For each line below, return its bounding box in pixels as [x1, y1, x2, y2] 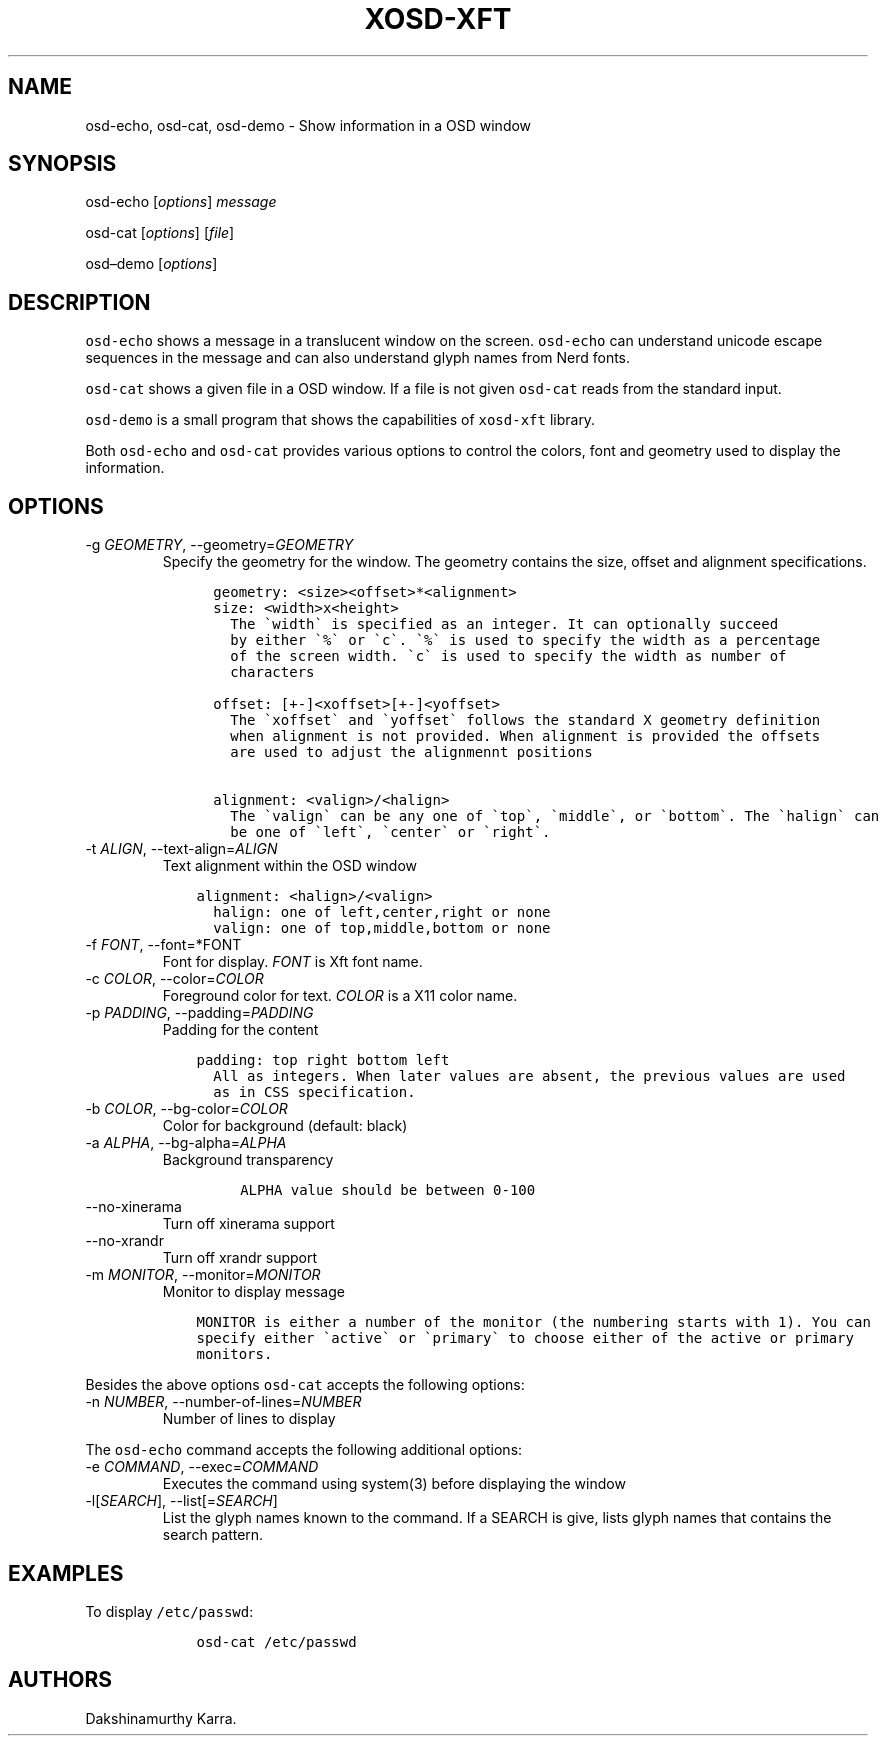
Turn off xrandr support [162, 1249, 318, 1267]
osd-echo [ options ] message [85, 193, 277, 211]
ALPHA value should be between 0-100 [240, 1182, 536, 1199]
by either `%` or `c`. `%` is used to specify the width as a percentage [230, 632, 821, 649]
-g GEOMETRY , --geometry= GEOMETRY [85, 536, 354, 554]
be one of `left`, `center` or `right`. [230, 824, 551, 841]
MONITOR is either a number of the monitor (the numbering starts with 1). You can [196, 1314, 871, 1331]
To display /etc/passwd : [85, 1602, 254, 1620]
